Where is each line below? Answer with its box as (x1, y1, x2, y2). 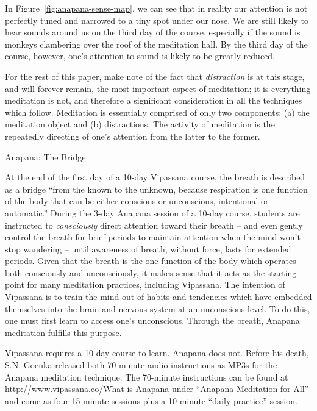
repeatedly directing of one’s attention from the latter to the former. (5, 129, 260, 142)
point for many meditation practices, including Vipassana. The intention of (5, 278, 285, 291)
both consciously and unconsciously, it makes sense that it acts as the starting (5, 266, 297, 279)
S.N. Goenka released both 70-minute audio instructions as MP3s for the (5, 359, 277, 371)
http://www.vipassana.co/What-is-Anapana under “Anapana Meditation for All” (5, 382, 309, 395)
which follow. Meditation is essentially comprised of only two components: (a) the (5, 105, 310, 118)
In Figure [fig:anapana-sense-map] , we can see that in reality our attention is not (5, 2, 308, 14)
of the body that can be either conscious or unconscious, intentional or (5, 195, 269, 207)
